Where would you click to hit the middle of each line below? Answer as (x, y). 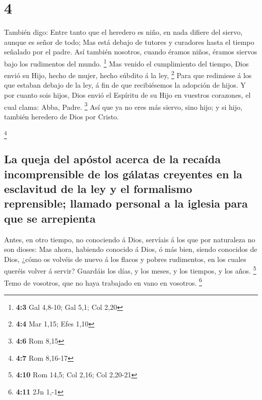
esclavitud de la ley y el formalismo (98, 188)
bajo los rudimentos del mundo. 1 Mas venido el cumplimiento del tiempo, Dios (126, 62)
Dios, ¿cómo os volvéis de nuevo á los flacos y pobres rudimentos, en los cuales (125, 259)
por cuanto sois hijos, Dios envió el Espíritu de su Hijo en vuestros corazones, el (127, 95)
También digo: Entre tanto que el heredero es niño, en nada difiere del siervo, (123, 32)
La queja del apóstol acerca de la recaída (112, 159)
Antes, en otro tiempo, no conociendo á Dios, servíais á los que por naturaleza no (130, 239)
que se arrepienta (50, 218)
